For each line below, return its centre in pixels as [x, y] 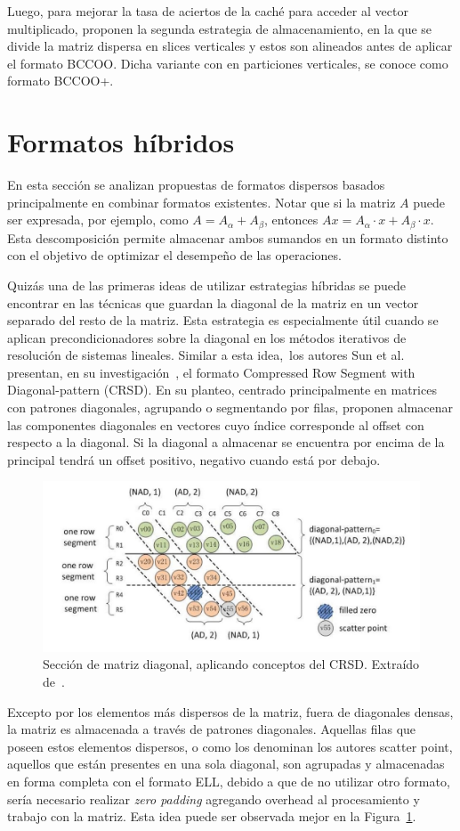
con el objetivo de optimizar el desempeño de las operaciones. [174, 255]
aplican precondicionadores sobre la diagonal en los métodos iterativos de [207, 337]
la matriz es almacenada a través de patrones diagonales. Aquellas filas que [212, 729]
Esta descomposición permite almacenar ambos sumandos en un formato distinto [228, 237]
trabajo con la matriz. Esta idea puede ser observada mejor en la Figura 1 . [212, 816]
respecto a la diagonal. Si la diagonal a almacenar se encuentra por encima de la [226, 442]
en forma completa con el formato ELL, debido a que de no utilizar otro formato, [229, 781]
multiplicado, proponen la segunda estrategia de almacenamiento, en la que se [220, 28]
